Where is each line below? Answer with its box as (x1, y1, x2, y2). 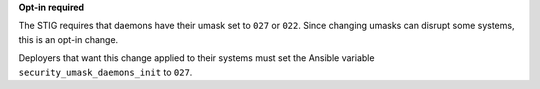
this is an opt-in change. (18, 33, 119, 45)
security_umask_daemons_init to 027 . (18, 66, 193, 78)
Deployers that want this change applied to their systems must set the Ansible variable (18, 52, 375, 64)
